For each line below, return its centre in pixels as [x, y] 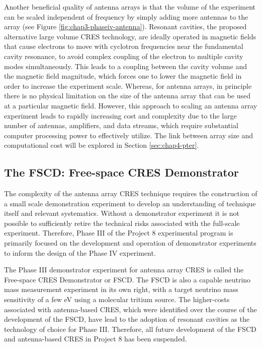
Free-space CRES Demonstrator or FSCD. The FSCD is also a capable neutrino [127, 279]
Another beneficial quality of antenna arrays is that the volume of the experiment [130, 7]
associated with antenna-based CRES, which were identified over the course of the [130, 309]
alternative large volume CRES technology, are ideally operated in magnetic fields [130, 36]
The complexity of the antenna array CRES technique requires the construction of [131, 193]
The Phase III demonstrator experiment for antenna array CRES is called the [124, 270]
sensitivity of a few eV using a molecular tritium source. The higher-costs [117, 299]
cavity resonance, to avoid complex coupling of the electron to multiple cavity [124, 56]
